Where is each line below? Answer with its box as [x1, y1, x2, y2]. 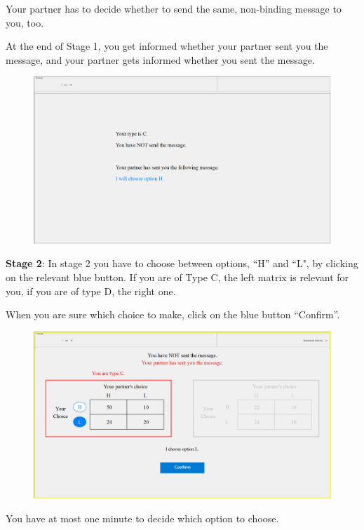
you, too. [6, 15, 44, 29]
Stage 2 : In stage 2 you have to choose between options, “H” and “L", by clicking [6, 256, 358, 271]
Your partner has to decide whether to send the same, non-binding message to [6, 1, 342, 15]
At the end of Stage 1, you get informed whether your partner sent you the [6, 39, 328, 53]
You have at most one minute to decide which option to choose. [6, 510, 279, 525]
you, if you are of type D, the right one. [6, 283, 176, 298]
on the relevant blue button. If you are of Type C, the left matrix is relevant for [6, 270, 349, 285]
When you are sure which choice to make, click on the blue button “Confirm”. [6, 307, 340, 322]
